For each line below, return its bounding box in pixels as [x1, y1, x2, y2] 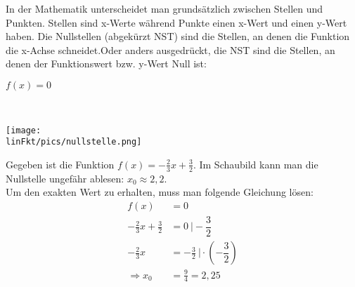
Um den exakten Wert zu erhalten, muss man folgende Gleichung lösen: [6, 185, 314, 199]
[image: [6, 125, 41, 135]
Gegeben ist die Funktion [6, 156, 115, 171]
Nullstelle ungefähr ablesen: [6, 171, 124, 185]
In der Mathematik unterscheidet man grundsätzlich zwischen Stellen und [6, 1, 323, 15]
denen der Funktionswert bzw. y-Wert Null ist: [6, 56, 207, 71]
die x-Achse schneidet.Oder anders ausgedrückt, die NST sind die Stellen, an [6, 42, 335, 57]
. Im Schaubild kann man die [193, 156, 318, 171]
